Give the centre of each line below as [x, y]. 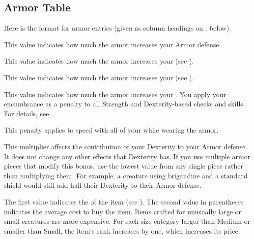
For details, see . [28, 113]
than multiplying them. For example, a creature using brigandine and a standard [126, 175]
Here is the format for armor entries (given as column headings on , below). [118, 28]
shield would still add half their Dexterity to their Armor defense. [103, 185]
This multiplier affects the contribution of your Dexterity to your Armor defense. [126, 146]
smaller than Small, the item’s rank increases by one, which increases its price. [122, 230]
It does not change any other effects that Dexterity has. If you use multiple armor [127, 156]
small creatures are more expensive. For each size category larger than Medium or [127, 221]
